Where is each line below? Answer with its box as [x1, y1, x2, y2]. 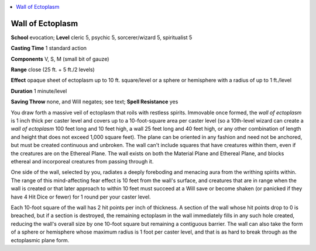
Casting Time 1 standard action [11, 44, 87, 52]
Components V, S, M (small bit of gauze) [11, 55, 109, 62]
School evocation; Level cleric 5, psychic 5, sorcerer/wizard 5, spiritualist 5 [11, 34, 193, 41]
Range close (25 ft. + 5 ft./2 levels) [11, 66, 95, 73]
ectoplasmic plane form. [11, 236, 70, 243]
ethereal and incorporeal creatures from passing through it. [11, 158, 154, 165]
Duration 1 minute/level [11, 88, 67, 95]
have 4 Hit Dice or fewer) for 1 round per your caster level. [11, 193, 152, 200]
